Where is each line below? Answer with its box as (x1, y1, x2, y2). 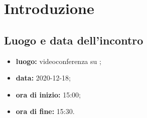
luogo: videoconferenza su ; (16, 55, 101, 66)
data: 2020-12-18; (16, 72, 71, 83)
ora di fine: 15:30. (16, 106, 75, 116)
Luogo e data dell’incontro (4, 32, 143, 47)
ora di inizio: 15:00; (16, 89, 81, 99)
